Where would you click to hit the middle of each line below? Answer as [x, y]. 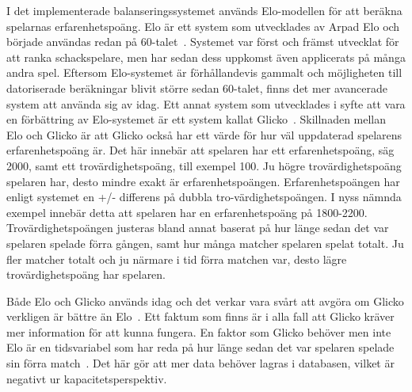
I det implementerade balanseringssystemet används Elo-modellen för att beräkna [204, 10]
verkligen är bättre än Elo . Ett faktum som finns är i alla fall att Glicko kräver [200, 316]
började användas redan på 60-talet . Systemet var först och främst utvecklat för [203, 42]
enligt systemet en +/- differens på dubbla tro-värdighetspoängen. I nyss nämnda [204, 197]
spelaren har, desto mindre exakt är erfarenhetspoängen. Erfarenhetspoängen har [203, 181]
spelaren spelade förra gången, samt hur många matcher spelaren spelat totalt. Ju [205, 243]
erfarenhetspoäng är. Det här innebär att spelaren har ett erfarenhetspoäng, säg [200, 150]
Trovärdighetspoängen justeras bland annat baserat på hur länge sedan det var [198, 228]
